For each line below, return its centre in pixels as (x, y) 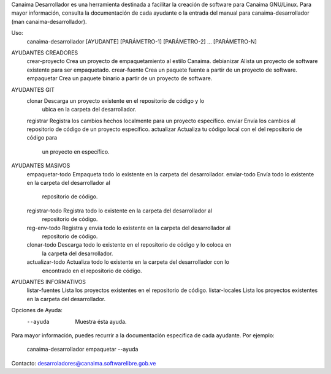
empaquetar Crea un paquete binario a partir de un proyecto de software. (120, 78)
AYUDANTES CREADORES (45, 53)
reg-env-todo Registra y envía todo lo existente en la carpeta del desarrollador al (129, 228)
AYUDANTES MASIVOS (41, 166)
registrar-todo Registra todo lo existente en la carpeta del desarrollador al (120, 211)
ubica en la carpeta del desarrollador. (89, 110)
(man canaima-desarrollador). (49, 21)
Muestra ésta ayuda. (101, 321)
